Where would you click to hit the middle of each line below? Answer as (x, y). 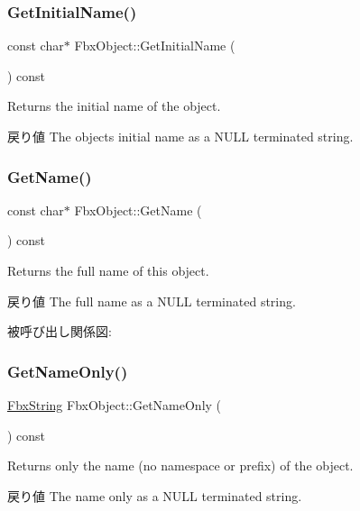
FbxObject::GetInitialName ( (155, 46)
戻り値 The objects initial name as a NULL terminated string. (180, 136)
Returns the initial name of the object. (114, 106)
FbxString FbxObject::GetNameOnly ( (115, 405)
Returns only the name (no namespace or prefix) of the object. (180, 465)
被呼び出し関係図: (60, 331)
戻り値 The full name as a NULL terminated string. (152, 301)
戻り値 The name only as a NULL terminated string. (155, 495)
